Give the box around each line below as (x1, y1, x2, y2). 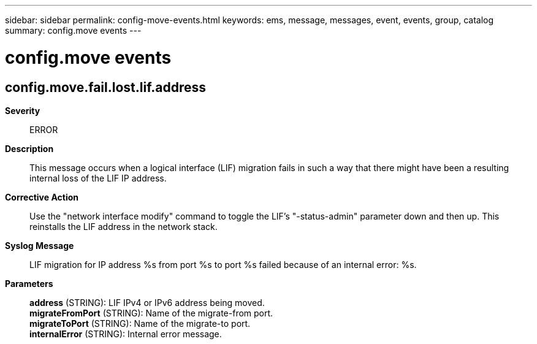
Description (5, 143, 54, 154)
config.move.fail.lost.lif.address (5, 79, 207, 95)
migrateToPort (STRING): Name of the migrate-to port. (29, 318, 251, 329)
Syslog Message (5, 240, 74, 251)
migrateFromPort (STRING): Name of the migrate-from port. (29, 307, 273, 318)
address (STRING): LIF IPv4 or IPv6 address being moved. (29, 297, 265, 308)
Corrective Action (5, 191, 78, 202)
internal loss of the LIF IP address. (29, 172, 167, 183)
